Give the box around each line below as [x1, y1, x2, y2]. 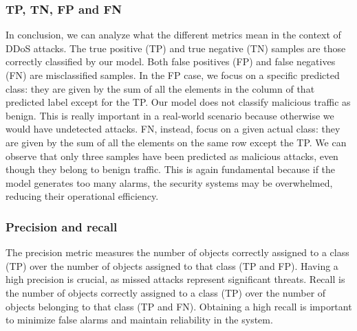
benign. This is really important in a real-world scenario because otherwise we [6, 108, 334, 122]
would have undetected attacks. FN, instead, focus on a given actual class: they [6, 122, 340, 136]
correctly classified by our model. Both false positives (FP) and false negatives [6, 54, 336, 69]
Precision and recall [6, 218, 118, 235]
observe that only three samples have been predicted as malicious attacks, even [6, 148, 338, 163]
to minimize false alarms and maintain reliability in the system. [6, 312, 273, 327]
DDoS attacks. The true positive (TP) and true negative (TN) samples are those [6, 41, 346, 55]
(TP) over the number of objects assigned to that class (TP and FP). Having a [6, 258, 338, 273]
